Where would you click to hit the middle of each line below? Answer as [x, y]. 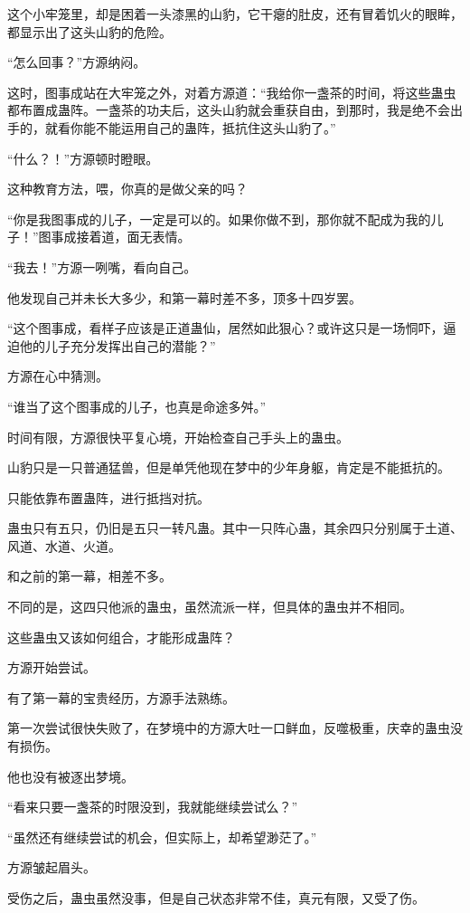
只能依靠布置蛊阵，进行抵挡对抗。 [108, 497]
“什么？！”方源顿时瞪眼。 [83, 158]
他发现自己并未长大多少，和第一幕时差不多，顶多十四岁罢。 [184, 297]
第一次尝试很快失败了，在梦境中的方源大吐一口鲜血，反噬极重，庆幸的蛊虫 [229, 728]
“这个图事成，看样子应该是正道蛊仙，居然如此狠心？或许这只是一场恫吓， [226, 328]
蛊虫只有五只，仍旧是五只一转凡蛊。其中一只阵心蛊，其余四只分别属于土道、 [235, 528]
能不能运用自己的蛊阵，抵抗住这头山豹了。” [209, 127]
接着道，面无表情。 [133, 237]
